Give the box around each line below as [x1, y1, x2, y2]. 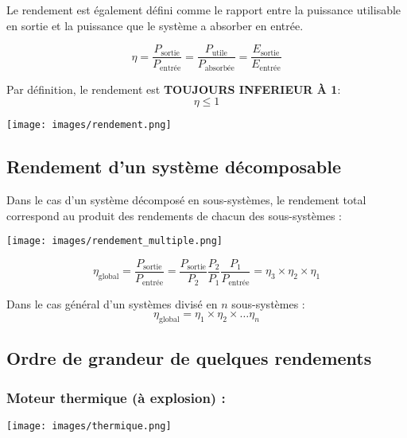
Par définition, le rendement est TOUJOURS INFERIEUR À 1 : [6, 80, 341, 97]
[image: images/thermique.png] [6, 420, 172, 432]
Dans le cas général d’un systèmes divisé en [6, 295, 218, 312]
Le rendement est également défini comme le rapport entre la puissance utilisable [6, 2, 401, 17]
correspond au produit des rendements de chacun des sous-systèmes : [6, 207, 342, 223]
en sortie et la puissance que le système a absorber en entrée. [6, 17, 304, 33]
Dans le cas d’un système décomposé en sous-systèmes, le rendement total [6, 192, 366, 208]
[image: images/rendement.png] [6, 119, 172, 131]
